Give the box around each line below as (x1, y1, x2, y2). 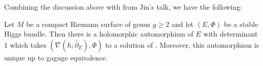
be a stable (224, 18, 258, 29)
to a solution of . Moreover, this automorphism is (105, 39, 259, 50)
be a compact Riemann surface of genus (26, 18, 151, 29)
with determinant (203, 28, 258, 39)
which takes (10, 39, 46, 50)
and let (172, 18, 194, 29)
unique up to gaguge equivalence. (4, 52, 108, 62)
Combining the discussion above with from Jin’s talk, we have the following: (4, 2, 243, 12)
